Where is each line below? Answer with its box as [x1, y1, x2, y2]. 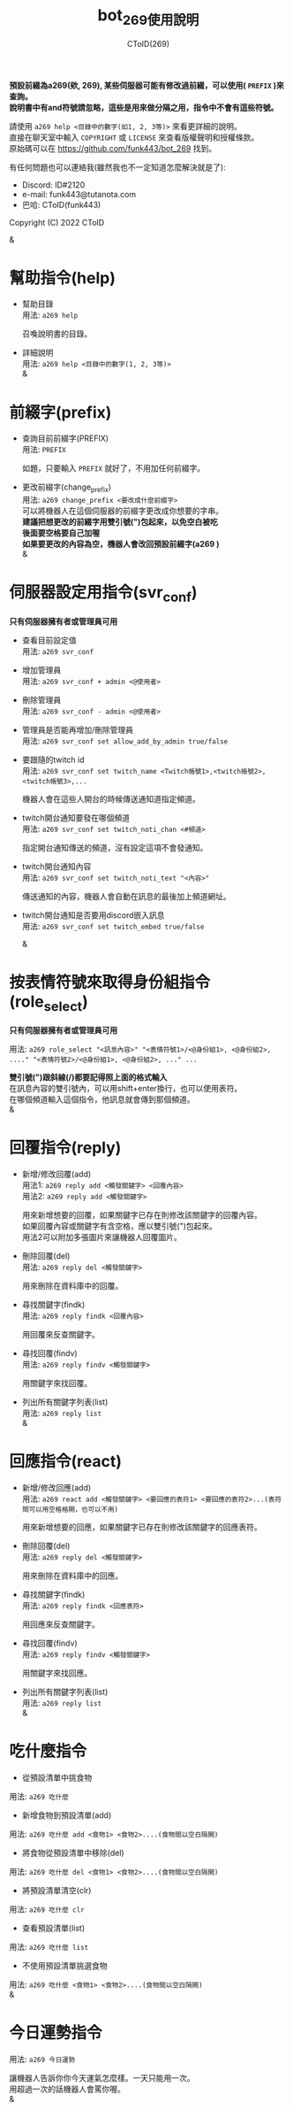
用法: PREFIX [21, 444, 66, 455]
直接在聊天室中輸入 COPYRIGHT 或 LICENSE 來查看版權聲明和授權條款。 [9, 132, 259, 143]
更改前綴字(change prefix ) [21, 482, 112, 495]
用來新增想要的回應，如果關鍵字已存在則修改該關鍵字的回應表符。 [21, 1522, 262, 1532]
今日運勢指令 [9, 2023, 103, 2043]
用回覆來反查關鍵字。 [21, 1329, 100, 1340]
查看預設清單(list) [21, 1922, 86, 1934]
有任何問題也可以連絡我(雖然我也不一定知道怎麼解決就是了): [9, 161, 227, 173]
